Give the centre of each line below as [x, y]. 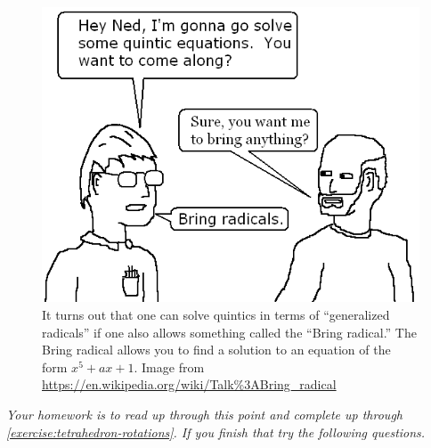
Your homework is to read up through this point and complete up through [204, 414]
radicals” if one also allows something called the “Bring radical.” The [229, 332]
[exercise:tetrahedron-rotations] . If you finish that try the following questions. [216, 432]
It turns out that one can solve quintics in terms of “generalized [216, 314]
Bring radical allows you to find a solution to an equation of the [216, 350]
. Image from [169, 367]
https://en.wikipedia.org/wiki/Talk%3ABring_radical [189, 384]
